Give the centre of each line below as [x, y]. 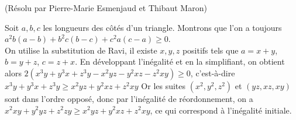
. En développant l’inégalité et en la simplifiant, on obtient [180, 61]
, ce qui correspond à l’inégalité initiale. [221, 110]
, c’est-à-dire [213, 73]
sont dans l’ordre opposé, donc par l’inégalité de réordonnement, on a [129, 98]
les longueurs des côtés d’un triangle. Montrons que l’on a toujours [162, 27]
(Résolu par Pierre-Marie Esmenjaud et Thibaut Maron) [106, 8]
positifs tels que [210, 50]
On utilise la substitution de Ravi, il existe [81, 50]
